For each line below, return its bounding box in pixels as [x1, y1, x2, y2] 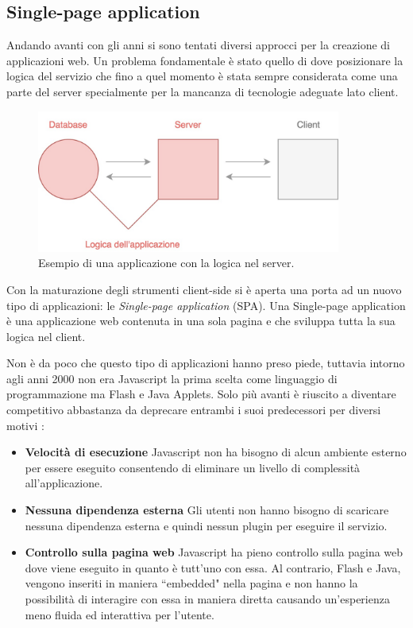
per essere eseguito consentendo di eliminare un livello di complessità [25, 459, 361, 475]
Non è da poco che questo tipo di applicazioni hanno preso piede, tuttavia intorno [6, 355, 405, 371]
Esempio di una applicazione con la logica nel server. [38, 254, 295, 271]
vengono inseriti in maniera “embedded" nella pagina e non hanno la [25, 575, 358, 591]
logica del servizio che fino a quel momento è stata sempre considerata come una [6, 68, 398, 84]
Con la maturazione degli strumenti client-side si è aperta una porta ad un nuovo [6, 281, 402, 297]
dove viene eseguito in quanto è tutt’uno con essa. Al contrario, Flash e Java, [25, 559, 401, 576]
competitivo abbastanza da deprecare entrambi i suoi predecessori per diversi [6, 401, 381, 418]
